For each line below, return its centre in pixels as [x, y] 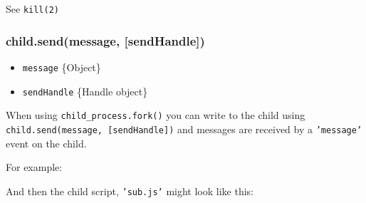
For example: [34, 167]
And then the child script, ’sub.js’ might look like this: [130, 191]
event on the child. [46, 143]
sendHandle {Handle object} [85, 91]
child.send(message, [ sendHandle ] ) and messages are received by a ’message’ [184, 129]
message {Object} [62, 67]
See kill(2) [33, 9]
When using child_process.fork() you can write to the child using [156, 115]
